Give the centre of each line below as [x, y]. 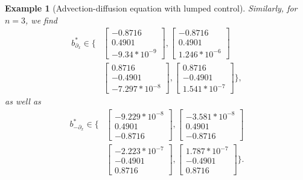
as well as [23, 101]
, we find [42, 20]
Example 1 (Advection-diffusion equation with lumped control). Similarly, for [151, 8]
